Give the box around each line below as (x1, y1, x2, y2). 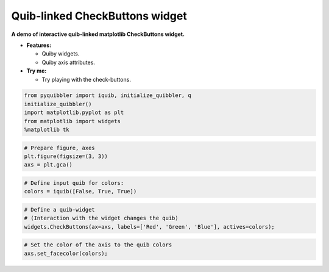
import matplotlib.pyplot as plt (24, 109, 124, 116)
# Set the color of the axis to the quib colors (24, 242, 172, 248)
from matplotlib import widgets (24, 118, 121, 124)
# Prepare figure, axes (24, 144, 96, 151)
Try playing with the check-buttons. (41, 76, 131, 83)
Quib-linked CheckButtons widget (11, 9, 187, 23)
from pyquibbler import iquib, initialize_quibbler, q (24, 92, 191, 99)
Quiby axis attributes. (41, 59, 96, 66)
